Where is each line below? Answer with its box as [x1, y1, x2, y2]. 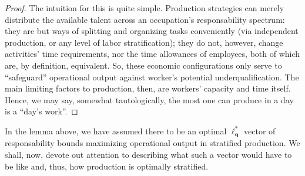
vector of [244, 124, 276, 137]
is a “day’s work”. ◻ [5, 105, 78, 117]
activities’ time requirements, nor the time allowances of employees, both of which [5, 48, 300, 60]
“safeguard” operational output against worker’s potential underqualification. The [5, 70, 299, 83]
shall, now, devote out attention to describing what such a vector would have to [5, 148, 292, 160]
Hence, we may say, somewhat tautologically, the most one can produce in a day [5, 93, 294, 106]
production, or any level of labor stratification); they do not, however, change [5, 36, 283, 48]
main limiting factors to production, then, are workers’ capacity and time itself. [5, 82, 291, 94]
